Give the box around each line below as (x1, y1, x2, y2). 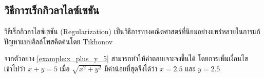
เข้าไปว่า (4, 63, 26, 73)
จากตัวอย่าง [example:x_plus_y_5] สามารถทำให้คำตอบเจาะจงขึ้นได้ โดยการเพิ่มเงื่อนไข (4, 53, 248, 64)
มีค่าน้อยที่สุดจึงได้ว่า (104, 63, 158, 73)
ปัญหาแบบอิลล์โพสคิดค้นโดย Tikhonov (4, 36, 113, 46)
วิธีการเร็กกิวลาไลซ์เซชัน (4, 2, 100, 18)
